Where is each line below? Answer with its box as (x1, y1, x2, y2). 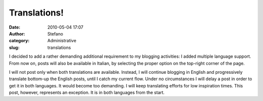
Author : (9, 31, 25, 36)
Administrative (47, 38, 76, 44)
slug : (9, 44, 19, 50)
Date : (9, 24, 20, 30)
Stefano (47, 31, 63, 36)
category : (9, 38, 30, 44)
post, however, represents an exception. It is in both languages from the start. (9, 90, 165, 96)
